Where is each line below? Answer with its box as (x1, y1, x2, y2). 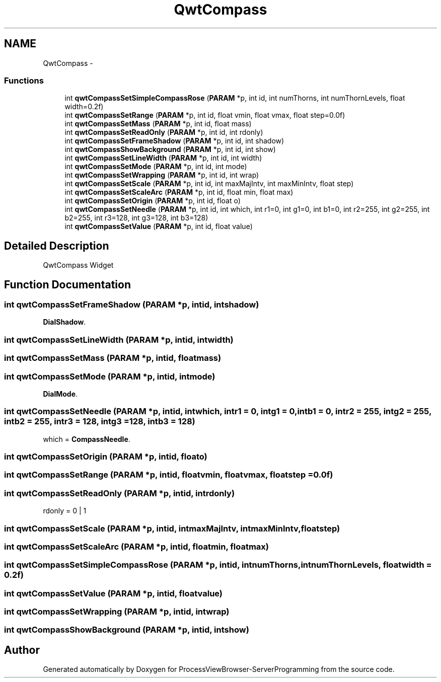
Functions (4, 75, 44, 86)
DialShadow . (43, 318, 86, 327)
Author (4, 643, 40, 656)
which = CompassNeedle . (43, 434, 130, 443)
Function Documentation (4, 278, 131, 291)
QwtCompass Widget (43, 261, 114, 270)
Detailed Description (4, 239, 109, 252)
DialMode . (43, 389, 78, 398)
